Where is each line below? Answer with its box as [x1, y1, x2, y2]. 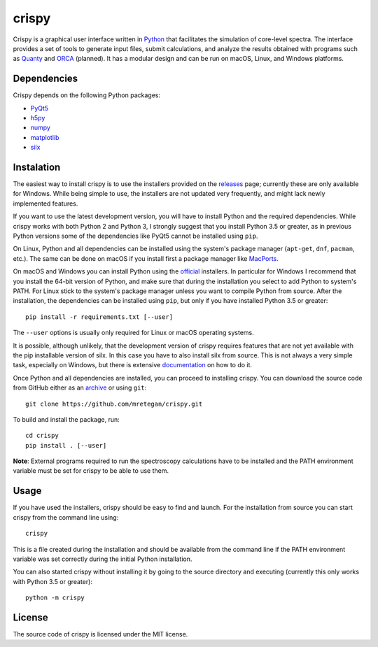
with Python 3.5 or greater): [13, 577, 92, 585]
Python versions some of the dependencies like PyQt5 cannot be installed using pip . [13, 232, 258, 241]
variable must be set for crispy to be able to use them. [13, 467, 169, 475]
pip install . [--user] [25, 441, 107, 449]
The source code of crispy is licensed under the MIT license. [13, 630, 188, 639]
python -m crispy [25, 594, 85, 602]
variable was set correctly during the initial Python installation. [13, 555, 192, 563]
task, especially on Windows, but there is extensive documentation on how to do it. [13, 361, 252, 369]
